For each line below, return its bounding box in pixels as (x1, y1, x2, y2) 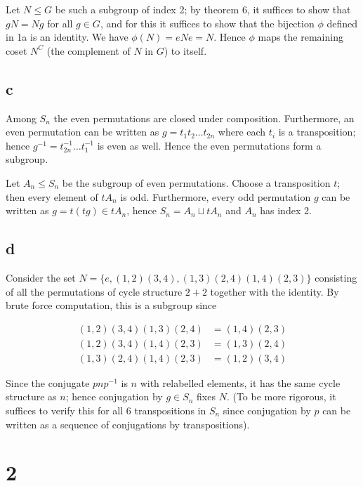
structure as (6, 389, 57, 404)
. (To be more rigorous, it (226, 389, 336, 404)
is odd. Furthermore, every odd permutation (120, 189, 311, 204)
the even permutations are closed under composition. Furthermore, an (53, 110, 355, 125)
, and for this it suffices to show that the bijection (100, 15, 315, 30)
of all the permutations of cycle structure (6, 284, 183, 298)
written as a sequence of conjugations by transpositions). (6, 416, 250, 431)
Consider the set (6, 270, 76, 284)
